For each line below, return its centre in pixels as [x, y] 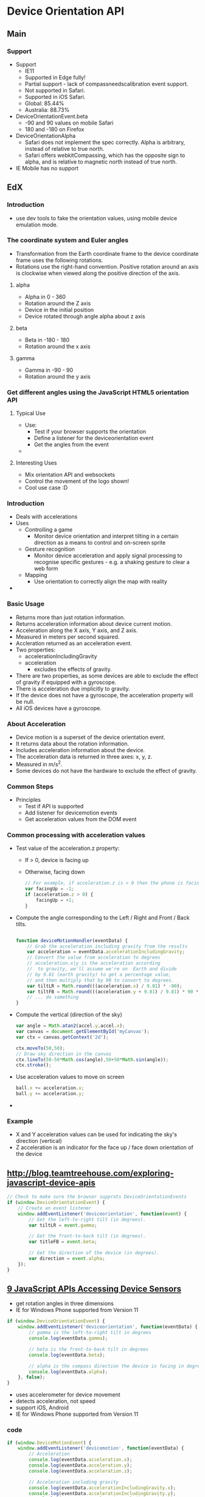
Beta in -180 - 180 [47, 339]
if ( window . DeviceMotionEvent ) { [49, 1443]
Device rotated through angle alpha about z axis [85, 316]
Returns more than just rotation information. [70, 617]
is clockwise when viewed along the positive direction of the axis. [98, 273]
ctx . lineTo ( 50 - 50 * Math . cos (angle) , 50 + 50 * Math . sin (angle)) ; [92, 1060]
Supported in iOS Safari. [55, 96]
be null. [25, 701]
